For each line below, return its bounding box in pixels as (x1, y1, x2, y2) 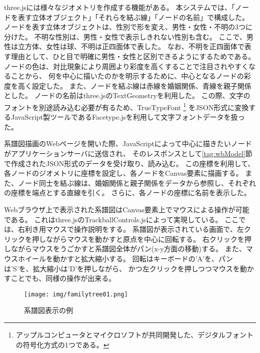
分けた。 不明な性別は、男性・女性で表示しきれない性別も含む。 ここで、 (4, 31, 246, 42)
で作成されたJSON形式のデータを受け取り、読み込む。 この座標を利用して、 (4, 158, 255, 168)
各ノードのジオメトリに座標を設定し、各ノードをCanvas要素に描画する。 (4, 168, 243, 178)
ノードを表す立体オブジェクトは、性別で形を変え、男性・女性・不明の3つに (4, 22, 252, 32)
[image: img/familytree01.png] (24, 290, 128, 298)
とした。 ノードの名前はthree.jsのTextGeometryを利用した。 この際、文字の (4, 90, 250, 101)
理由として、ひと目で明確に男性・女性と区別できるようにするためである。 (10, 51, 255, 61)
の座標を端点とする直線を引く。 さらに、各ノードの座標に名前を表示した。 (4, 187, 251, 198)
